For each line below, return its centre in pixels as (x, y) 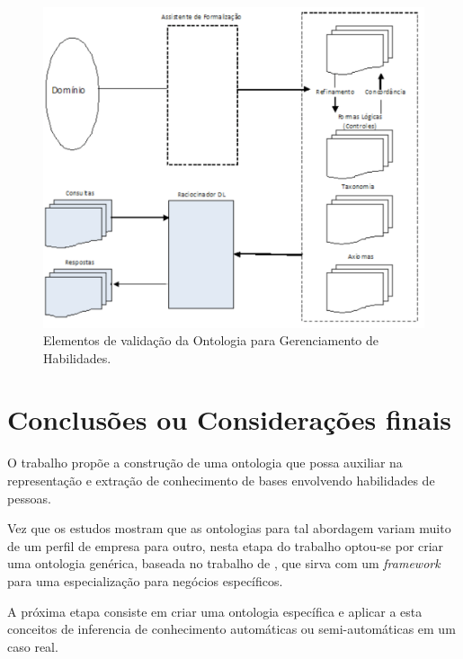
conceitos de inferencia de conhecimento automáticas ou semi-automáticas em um (231, 629)
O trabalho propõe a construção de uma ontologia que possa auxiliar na (205, 463)
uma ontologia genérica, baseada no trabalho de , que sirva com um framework (224, 563)
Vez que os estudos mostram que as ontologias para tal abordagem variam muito (229, 528)
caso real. (33, 646)
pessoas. (29, 498)
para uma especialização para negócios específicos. (145, 580)
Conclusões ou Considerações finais (230, 419)
